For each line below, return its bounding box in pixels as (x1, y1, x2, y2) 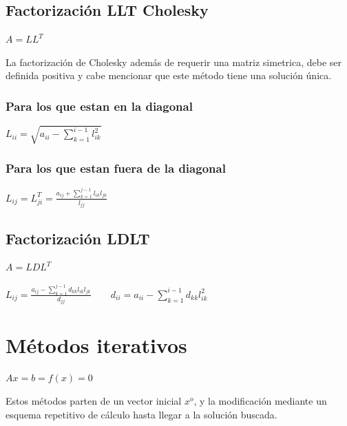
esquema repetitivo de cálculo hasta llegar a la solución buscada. (6, 407, 277, 421)
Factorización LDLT (6, 227, 150, 248)
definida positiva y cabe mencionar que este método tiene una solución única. (6, 68, 332, 83)
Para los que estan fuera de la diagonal (6, 159, 226, 176)
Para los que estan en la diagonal (6, 97, 193, 114)
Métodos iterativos (6, 330, 187, 359)
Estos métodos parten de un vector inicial (6, 394, 182, 408)
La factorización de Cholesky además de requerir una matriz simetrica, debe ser (6, 54, 342, 69)
